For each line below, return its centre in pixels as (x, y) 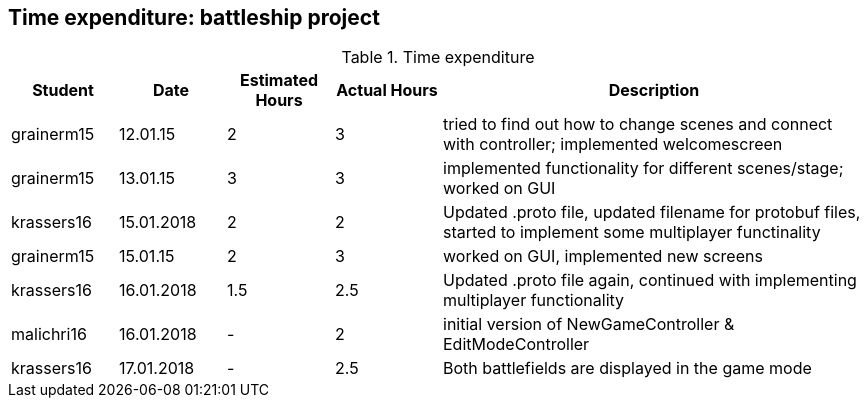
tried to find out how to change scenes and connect (638, 124)
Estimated (279, 80)
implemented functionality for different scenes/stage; (643, 168)
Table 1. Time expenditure (438, 57)
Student (63, 90)
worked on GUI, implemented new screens (603, 256)
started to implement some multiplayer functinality (632, 232)
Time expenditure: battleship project (194, 17)
